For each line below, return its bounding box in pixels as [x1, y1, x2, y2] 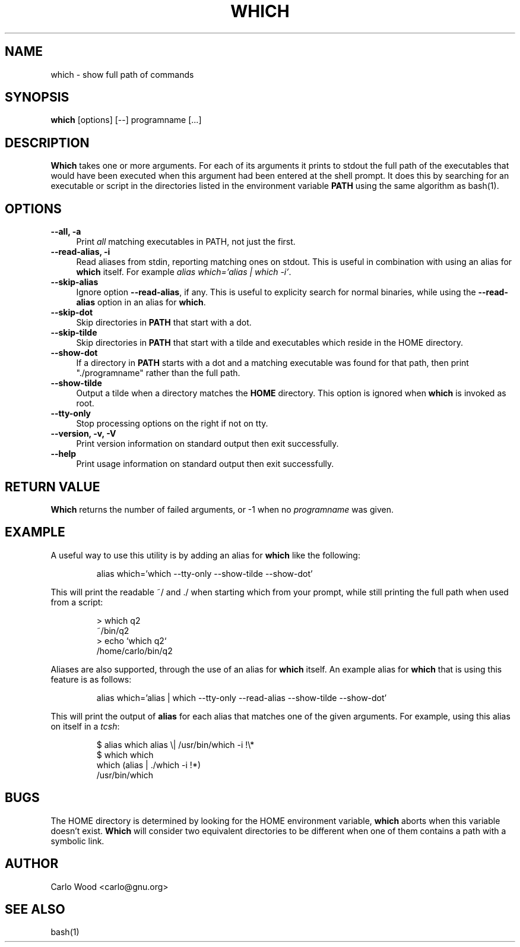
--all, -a [50, 226, 81, 237]
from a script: [50, 596, 103, 607]
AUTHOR [5, 856, 59, 872]
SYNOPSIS [5, 90, 69, 105]
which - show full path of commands [50, 69, 194, 80]
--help [50, 449, 77, 459]
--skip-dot [50, 307, 93, 318]
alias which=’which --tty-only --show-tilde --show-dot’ [96, 568, 313, 579]
